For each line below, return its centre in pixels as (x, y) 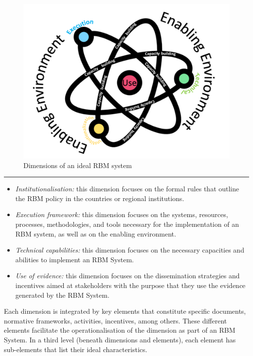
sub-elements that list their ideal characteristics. (76, 349)
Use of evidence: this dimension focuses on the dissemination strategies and (127, 276)
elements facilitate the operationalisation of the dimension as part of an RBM (120, 330)
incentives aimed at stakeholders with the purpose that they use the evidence (130, 285)
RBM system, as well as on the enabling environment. (96, 233)
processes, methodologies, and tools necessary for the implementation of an (127, 224)
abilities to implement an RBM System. (74, 259)
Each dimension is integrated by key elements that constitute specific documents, (125, 311)
